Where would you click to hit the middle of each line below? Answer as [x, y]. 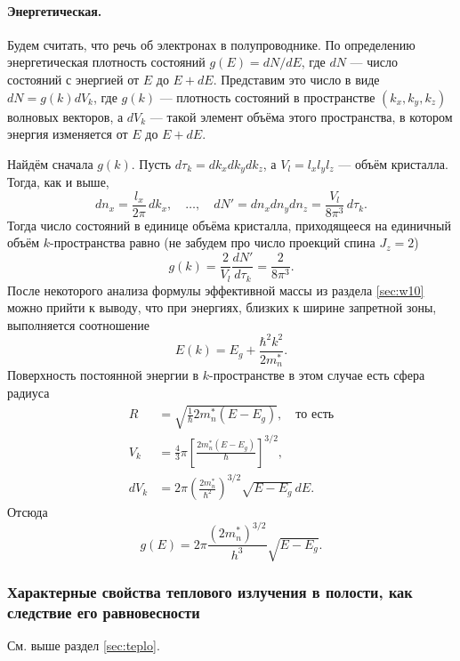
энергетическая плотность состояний [106, 62]
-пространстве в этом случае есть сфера [317, 375]
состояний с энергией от [73, 79]
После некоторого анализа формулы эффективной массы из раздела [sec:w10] [216, 290]
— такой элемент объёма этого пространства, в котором [301, 116]
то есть [315, 415]
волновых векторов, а [65, 116]
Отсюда [28, 512]
